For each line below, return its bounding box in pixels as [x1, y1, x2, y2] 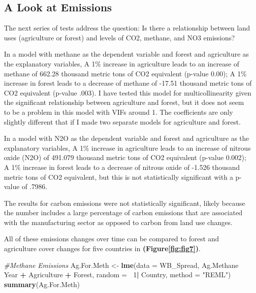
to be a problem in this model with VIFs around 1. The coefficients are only [4, 106, 233, 117]
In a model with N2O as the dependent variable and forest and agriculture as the [4, 133, 249, 143]
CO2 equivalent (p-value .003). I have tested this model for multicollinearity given [4, 87, 252, 98]
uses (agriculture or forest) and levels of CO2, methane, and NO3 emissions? [4, 32, 235, 42]
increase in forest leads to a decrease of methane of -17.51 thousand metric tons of [4, 78, 252, 88]
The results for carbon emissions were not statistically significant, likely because [4, 197, 245, 208]
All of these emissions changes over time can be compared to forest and [4, 233, 219, 244]
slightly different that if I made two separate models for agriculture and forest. [4, 116, 241, 127]
